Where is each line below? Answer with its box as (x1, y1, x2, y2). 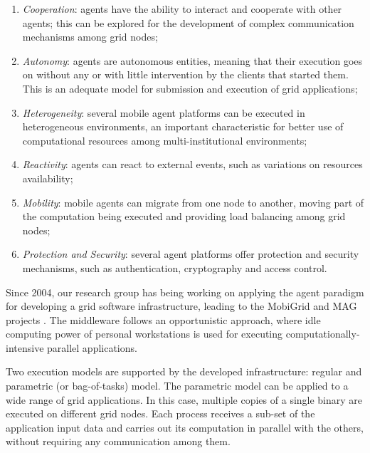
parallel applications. (47, 340, 137, 355)
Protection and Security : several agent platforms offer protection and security (22, 246, 359, 261)
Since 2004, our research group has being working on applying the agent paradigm (6, 284, 364, 299)
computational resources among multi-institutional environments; (22, 132, 307, 147)
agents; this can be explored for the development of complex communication (22, 15, 354, 30)
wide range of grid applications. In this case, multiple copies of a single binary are (6, 392, 363, 407)
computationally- (285, 326, 360, 341)
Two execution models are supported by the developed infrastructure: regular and (6, 364, 362, 379)
